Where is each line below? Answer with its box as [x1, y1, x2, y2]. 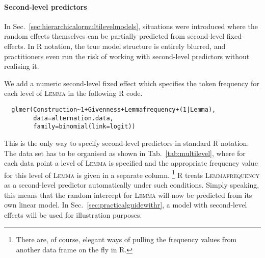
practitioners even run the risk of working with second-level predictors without [4, 50, 250, 61]
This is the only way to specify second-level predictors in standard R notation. [4, 137, 249, 148]
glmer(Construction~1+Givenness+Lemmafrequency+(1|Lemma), [11, 106, 216, 113]
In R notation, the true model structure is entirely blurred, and [28, 40, 226, 51]
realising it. [4, 61, 39, 71]
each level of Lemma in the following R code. [4, 88, 143, 98]
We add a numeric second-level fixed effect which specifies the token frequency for [4, 78, 259, 88]
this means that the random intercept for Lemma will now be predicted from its [4, 189, 252, 200]
